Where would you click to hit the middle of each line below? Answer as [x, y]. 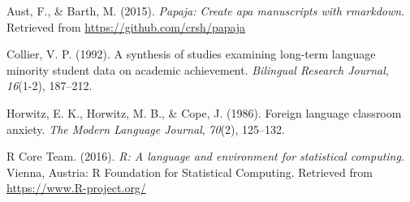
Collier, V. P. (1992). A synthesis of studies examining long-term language [191, 54]
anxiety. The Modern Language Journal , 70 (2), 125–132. [146, 129]
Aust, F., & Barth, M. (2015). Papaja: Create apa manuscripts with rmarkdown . [206, 11]
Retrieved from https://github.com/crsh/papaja [126, 26]
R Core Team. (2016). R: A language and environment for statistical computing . [205, 156]
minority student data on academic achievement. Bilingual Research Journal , [198, 69]
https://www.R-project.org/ [76, 188]
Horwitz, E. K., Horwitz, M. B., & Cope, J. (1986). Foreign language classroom [204, 112]
